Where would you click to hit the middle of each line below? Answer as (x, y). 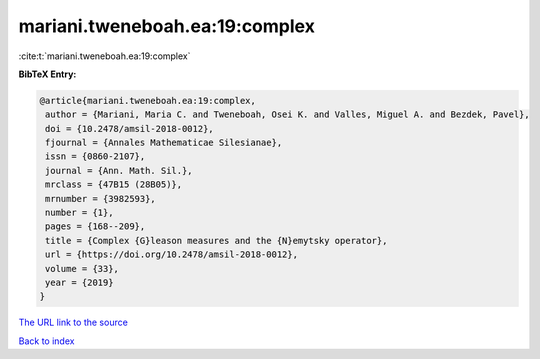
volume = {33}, (82, 268)
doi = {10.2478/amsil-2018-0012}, (129, 128)
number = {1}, (79, 213)
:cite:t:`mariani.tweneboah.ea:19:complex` (104, 56)
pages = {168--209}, (95, 226)
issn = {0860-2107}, (95, 156)
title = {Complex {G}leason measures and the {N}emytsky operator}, (216, 240)
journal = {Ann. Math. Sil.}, (119, 170)
